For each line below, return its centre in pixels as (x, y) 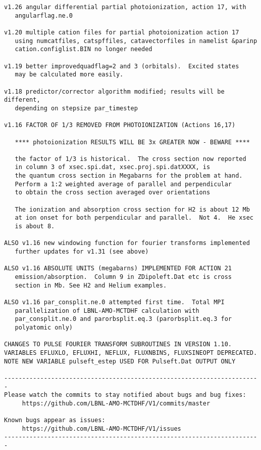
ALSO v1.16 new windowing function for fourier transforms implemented (127, 243)
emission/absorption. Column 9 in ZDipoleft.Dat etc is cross (123, 277)
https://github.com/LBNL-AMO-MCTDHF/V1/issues (101, 428)
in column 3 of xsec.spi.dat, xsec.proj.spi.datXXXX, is (113, 167)
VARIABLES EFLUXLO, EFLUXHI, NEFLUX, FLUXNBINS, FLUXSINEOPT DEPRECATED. (131, 353)
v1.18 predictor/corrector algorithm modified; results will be (114, 91)
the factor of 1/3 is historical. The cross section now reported (130, 159)
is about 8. (35, 227)
